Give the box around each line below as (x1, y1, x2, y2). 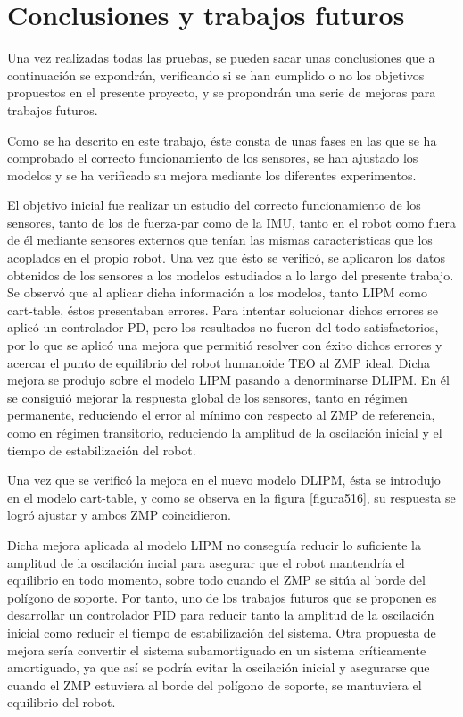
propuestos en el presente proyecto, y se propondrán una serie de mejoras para (7, 83, 436, 102)
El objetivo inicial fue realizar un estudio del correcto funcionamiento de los (7, 196, 421, 214)
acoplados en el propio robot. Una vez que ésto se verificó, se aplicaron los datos (7, 248, 445, 267)
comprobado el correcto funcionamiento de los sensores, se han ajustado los (7, 148, 418, 167)
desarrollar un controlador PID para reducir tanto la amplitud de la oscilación (7, 605, 434, 624)
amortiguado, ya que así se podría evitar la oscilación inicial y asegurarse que (7, 658, 430, 677)
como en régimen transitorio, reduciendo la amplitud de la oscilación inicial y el (7, 423, 442, 441)
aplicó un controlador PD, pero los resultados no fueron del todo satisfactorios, (7, 318, 439, 337)
